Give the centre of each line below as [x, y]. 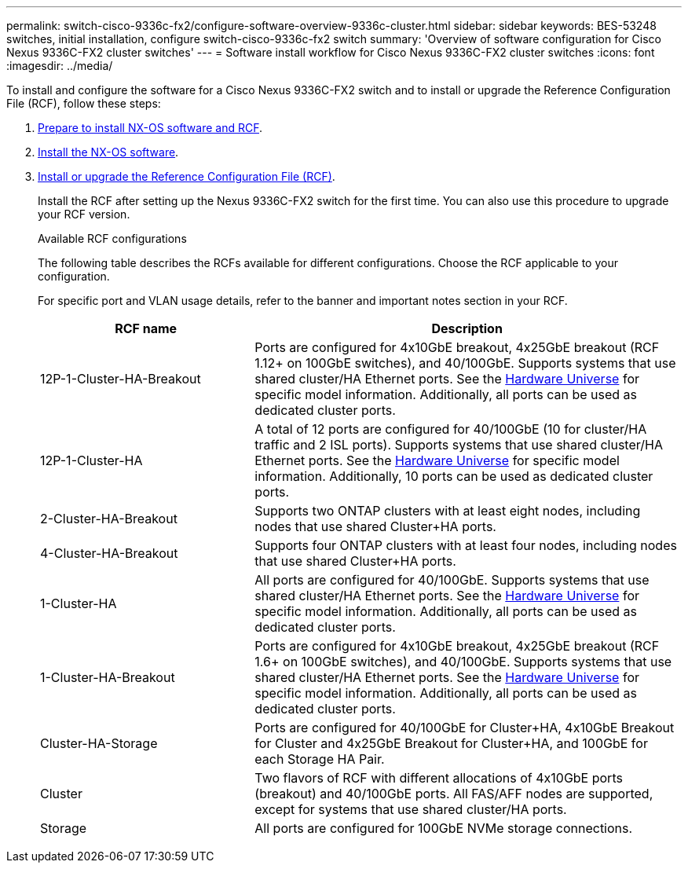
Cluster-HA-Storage [99, 743]
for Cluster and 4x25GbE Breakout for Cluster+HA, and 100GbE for [451, 743]
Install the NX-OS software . [108, 152]
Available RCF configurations [112, 238]
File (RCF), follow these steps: [84, 103]
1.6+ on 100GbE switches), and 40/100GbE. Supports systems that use [463, 662]
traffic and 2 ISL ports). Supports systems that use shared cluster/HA [459, 445]
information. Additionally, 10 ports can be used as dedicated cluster [454, 476]
